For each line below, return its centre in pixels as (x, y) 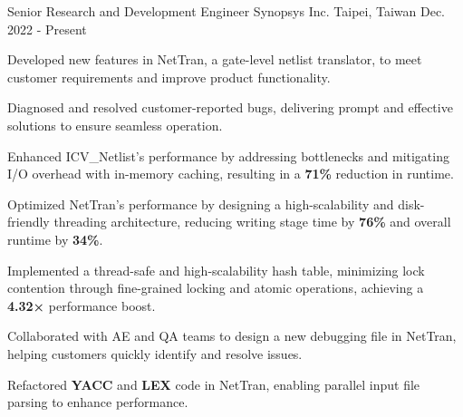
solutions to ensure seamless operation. (115, 125)
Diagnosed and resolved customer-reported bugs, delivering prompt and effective (230, 107)
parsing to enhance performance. (98, 402)
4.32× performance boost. (82, 305)
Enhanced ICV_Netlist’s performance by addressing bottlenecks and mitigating (228, 155)
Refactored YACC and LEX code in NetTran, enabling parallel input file (214, 384)
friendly (29, 222)
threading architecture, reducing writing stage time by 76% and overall (252, 222)
